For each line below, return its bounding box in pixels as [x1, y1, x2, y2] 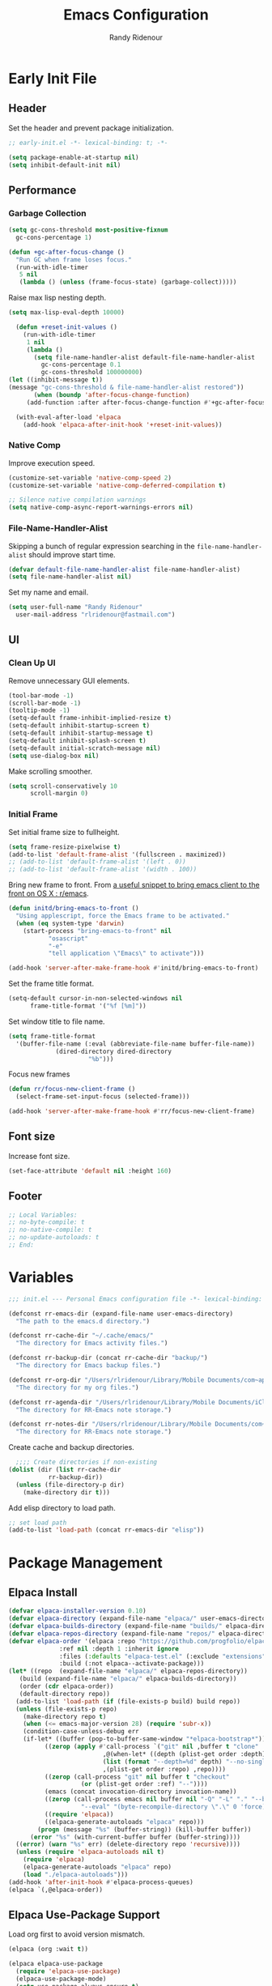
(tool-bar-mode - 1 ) [8, 691, 74, 700]
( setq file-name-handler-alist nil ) [8, 573, 132, 581]
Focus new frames [8, 1069, 70, 1079]
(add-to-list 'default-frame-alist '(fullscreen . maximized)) [8, 850, 227, 859]
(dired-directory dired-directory [55, 1047, 172, 1055]
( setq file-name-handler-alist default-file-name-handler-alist [33, 353, 255, 361]
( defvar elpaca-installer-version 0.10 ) [8, 1607, 147, 1615]
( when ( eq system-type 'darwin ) [15, 919, 125, 927]
